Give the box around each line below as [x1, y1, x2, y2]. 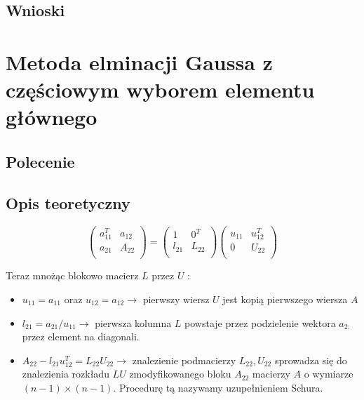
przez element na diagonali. [22, 329, 140, 344]
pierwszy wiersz [142, 291, 210, 306]
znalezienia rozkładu [22, 366, 109, 381]
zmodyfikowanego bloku [129, 366, 231, 381]
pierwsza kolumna [95, 315, 172, 330]
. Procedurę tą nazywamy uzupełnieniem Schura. [113, 380, 323, 394]
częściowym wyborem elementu [6, 75, 315, 104]
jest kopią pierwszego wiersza [222, 291, 348, 306]
